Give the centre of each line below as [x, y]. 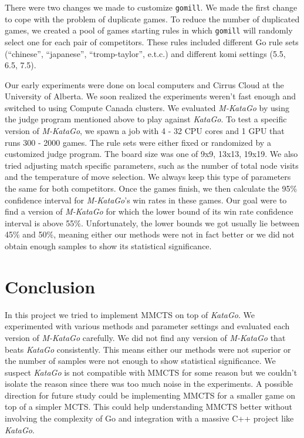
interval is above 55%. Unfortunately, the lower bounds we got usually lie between [152, 223]
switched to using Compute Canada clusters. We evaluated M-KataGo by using [147, 107]
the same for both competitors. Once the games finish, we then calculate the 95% [151, 188]
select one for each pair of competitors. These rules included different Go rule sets [152, 41]
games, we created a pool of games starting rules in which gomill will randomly [149, 30]
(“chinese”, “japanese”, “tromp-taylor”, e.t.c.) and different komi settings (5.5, [145, 53]
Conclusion [50, 286]
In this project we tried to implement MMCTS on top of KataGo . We [130, 314]
